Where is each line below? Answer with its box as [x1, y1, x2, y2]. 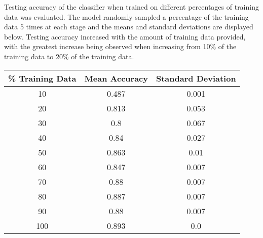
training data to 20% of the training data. [4, 51, 134, 61]
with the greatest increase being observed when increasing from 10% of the [4, 41, 237, 52]
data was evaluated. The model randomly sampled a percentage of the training [4, 11, 249, 22]
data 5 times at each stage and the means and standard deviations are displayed [4, 21, 253, 32]
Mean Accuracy [84, 72, 148, 84]
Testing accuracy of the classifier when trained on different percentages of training [4, 2, 259, 12]
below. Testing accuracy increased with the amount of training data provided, [4, 31, 246, 42]
